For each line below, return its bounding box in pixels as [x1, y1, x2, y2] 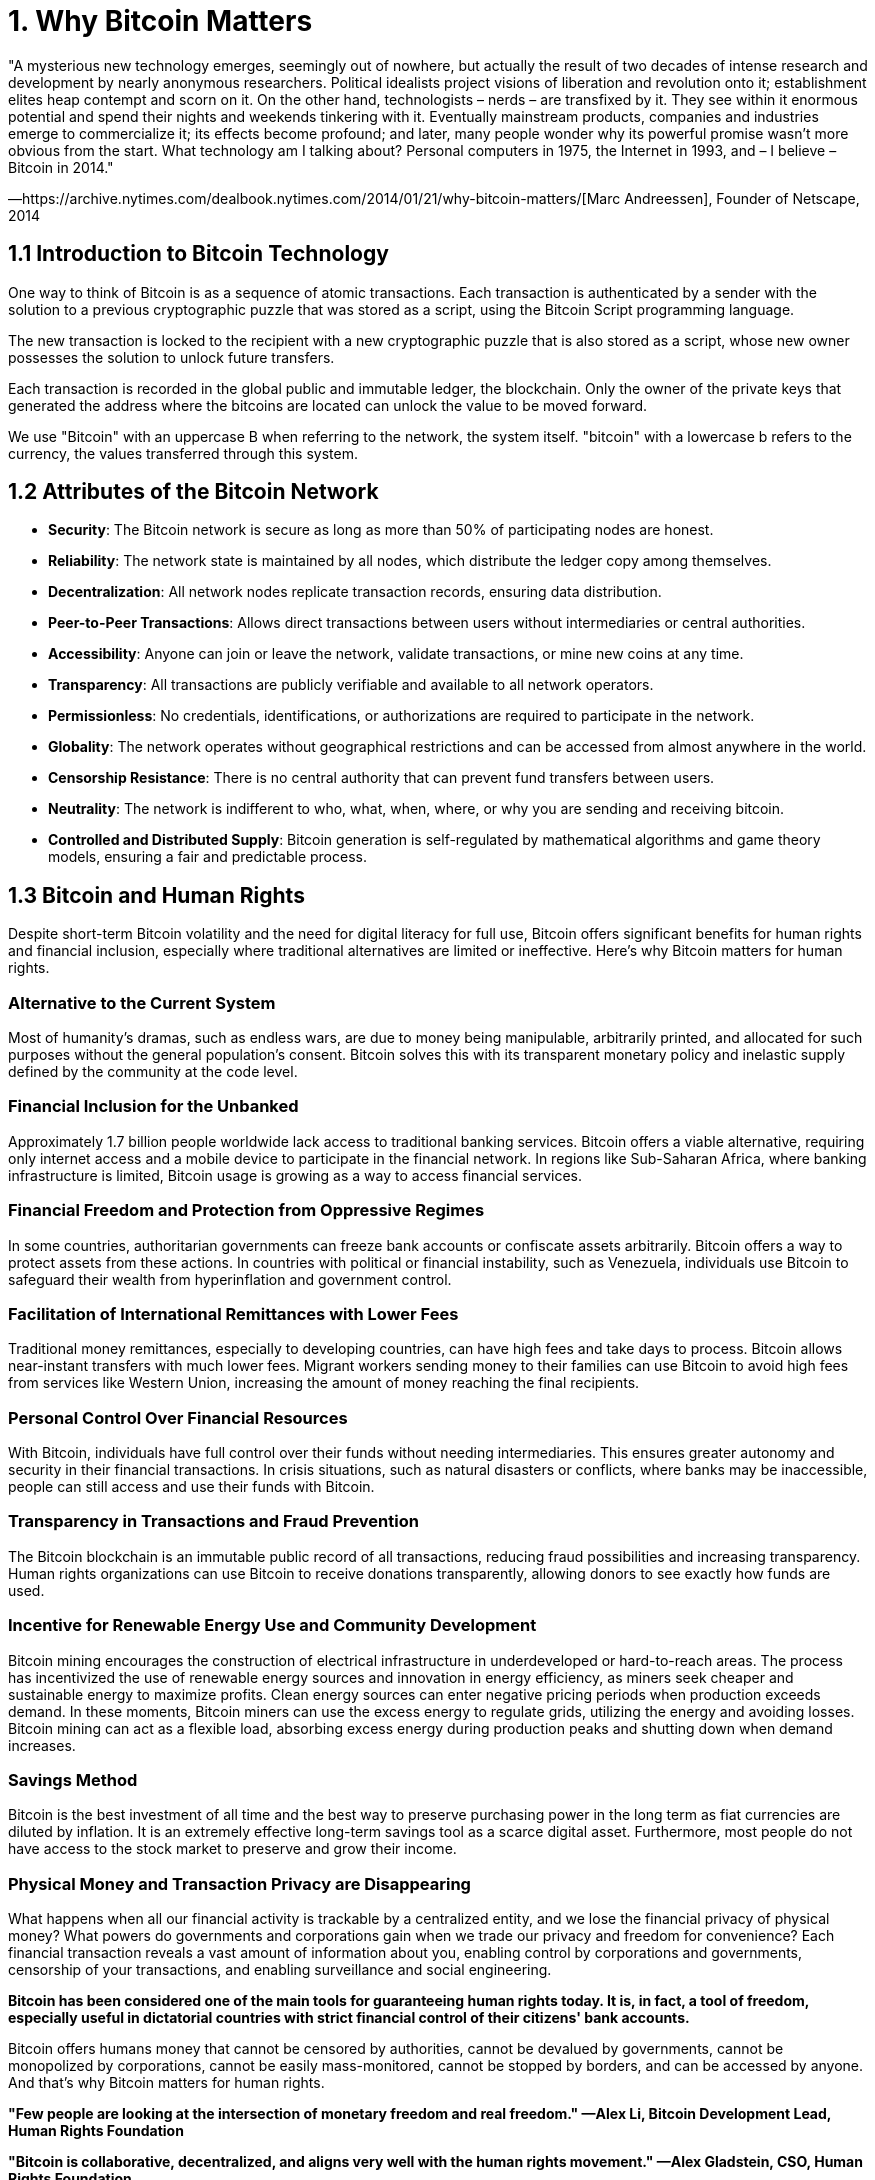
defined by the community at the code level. [8, 1063, 298, 1081]
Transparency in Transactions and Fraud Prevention [8, 1511, 419, 1532]
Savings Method [8, 1769, 138, 1790]
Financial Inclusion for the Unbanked [8, 1096, 299, 1117]
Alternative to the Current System [8, 992, 276, 1013]
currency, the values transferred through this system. [8, 444, 358, 462]
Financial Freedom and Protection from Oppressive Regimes [8, 1200, 485, 1221]
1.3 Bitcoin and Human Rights [8, 882, 305, 908]
